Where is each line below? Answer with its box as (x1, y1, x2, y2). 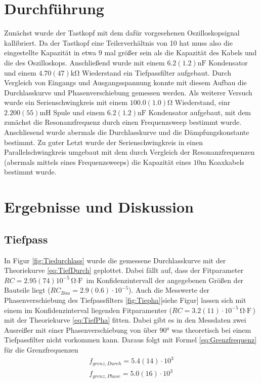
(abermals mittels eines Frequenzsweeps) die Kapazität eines (4, 156, 191, 167)
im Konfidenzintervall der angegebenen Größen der (86, 274, 244, 285)
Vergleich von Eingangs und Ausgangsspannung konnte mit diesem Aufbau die (4, 77, 247, 88)
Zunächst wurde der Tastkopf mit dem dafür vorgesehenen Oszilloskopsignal (4, 27, 240, 38)
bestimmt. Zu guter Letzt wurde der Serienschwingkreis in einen (4, 136, 203, 147)
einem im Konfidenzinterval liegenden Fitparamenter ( (4, 304, 172, 315)
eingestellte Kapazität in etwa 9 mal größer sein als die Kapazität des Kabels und (4, 47, 257, 58)
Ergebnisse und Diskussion (4, 196, 194, 217)
